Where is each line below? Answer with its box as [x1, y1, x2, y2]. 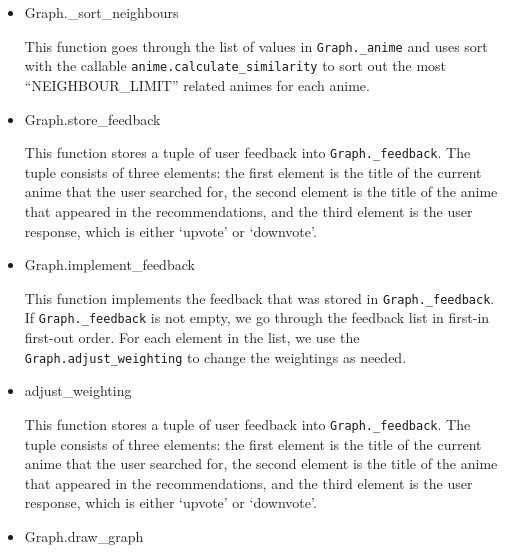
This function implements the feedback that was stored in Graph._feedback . [24, 287, 495, 308]
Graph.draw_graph [24, 525, 144, 546]
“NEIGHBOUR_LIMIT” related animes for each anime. [24, 74, 370, 95]
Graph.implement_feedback [24, 254, 195, 275]
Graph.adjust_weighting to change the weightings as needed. [24, 346, 407, 367]
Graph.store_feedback [24, 108, 161, 129]
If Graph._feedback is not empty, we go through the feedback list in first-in [24, 307, 490, 328]
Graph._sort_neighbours [24, 2, 179, 22]
